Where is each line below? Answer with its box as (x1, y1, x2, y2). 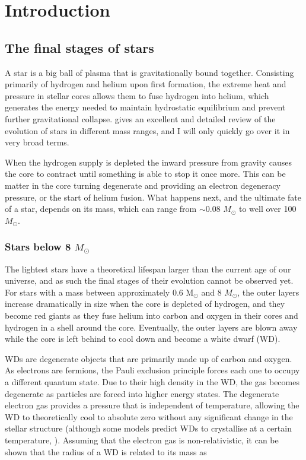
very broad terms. (5, 136, 69, 148)
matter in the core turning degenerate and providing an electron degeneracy (5, 179, 281, 191)
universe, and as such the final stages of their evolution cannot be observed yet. (5, 274, 294, 287)
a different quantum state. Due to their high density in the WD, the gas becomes (5, 375, 299, 388)
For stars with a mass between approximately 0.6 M (5, 285, 194, 298)
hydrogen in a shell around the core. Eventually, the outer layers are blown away (5, 321, 298, 333)
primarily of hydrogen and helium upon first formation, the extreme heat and (5, 78, 286, 90)
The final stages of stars (5, 38, 154, 56)
